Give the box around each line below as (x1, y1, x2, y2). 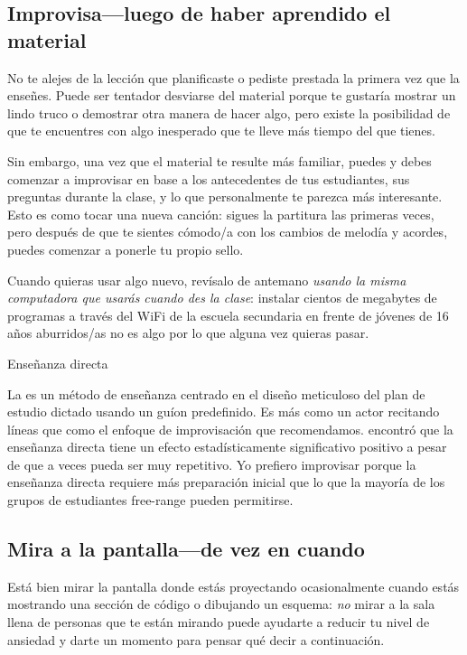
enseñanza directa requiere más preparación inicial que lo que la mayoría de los (7, 473, 445, 491)
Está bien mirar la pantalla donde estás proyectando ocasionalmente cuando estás (7, 576, 460, 595)
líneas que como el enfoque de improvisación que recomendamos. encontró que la (7, 419, 453, 438)
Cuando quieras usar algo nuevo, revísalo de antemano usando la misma (7, 270, 406, 289)
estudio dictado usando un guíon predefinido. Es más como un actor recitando (7, 402, 440, 421)
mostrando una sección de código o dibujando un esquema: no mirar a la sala (7, 594, 435, 613)
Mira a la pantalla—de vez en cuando (7, 535, 365, 563)
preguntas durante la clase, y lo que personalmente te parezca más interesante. (7, 187, 443, 206)
